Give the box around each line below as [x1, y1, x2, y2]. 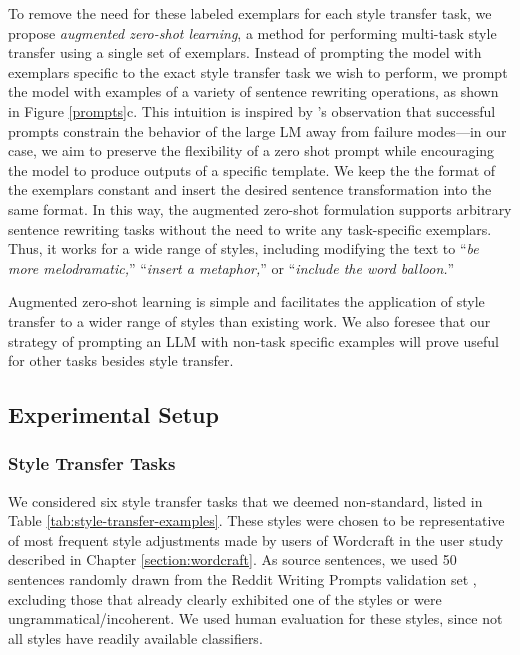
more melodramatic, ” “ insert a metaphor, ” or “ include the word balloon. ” [8, 257, 455, 278]
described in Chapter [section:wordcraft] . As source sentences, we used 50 [8, 549, 457, 570]
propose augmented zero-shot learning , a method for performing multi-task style [8, 22, 497, 43]
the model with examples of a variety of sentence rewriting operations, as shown [8, 81, 499, 102]
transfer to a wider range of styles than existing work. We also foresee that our [8, 310, 491, 331]
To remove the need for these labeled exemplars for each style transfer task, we [8, 3, 492, 23]
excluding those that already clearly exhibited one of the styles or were [8, 588, 442, 609]
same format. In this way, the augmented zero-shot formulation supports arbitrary [8, 198, 512, 219]
